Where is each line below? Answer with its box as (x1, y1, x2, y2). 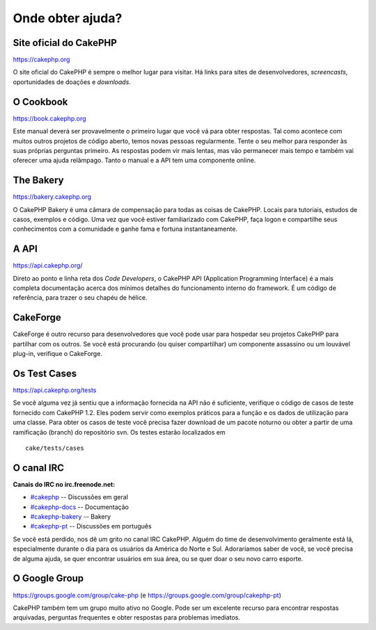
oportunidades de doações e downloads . (13, 77, 132, 86)
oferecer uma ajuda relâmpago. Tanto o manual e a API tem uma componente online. (13, 156, 256, 165)
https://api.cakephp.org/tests (13, 386, 97, 394)
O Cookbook (13, 96, 68, 108)
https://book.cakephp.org (13, 114, 86, 122)
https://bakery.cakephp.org (13, 193, 92, 201)
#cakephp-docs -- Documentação (30, 503, 129, 511)
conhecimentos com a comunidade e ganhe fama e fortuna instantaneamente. (13, 225, 238, 233)
